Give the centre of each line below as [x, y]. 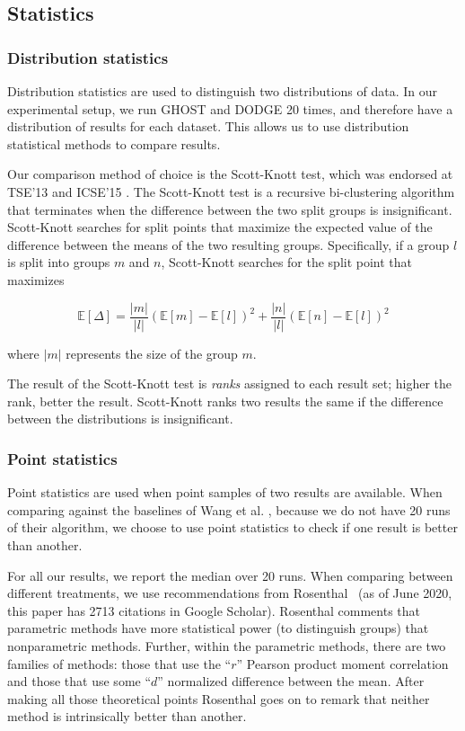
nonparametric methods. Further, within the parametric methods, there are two [227, 645]
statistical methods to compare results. [114, 143]
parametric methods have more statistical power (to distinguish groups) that [218, 628]
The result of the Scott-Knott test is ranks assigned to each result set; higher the [229, 383]
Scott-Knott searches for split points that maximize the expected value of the [220, 227]
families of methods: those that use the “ [119, 663]
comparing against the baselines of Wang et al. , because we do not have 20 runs [229, 509]
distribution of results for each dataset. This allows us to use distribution [208, 126]
